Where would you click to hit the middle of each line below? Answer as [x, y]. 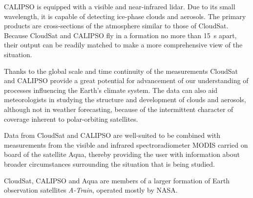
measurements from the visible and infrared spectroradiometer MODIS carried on [126, 144]
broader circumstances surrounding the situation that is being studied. [109, 164]
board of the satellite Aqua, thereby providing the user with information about [122, 154]
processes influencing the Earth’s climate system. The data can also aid [111, 90]
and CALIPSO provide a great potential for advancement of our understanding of [126, 80]
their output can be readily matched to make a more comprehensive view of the [123, 45]
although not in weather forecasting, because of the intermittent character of [119, 109]
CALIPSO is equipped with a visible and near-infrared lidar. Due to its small [120, 6]
